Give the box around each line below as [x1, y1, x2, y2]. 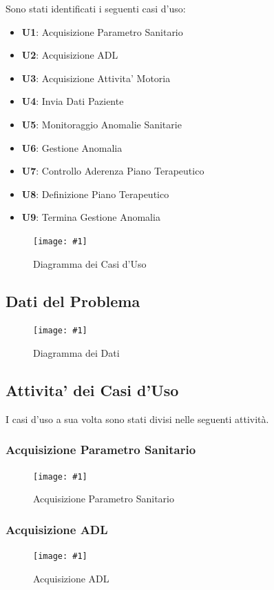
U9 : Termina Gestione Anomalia [21, 210, 160, 224]
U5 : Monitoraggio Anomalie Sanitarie [21, 117, 182, 131]
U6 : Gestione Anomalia [21, 140, 123, 155]
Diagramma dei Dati [33, 346, 120, 360]
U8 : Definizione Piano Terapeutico [21, 186, 169, 201]
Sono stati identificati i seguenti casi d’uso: [6, 1, 186, 15]
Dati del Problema [6, 290, 140, 311]
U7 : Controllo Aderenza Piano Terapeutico [21, 164, 204, 178]
